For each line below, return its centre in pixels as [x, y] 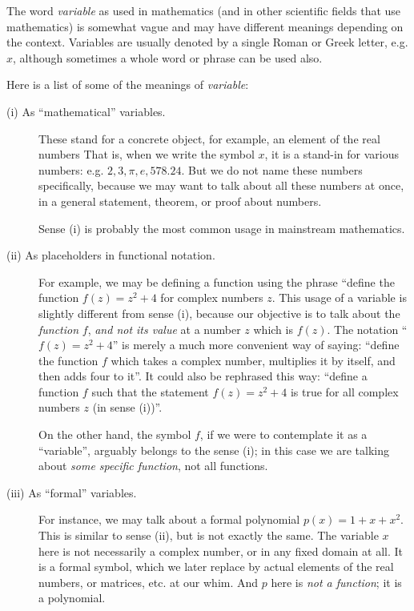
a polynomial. [72, 598]
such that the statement [150, 391]
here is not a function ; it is [336, 582]
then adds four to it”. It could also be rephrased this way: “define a [203, 376]
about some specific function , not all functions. [153, 466]
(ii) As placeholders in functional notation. [111, 255]
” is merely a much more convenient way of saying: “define [256, 345]
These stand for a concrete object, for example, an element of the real [209, 138]
